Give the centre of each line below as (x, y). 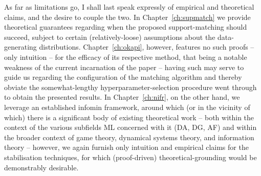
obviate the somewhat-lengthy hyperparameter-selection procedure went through (130, 87)
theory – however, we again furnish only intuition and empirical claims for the (126, 147)
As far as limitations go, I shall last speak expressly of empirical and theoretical (129, 7)
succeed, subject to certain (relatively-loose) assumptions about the (110, 37)
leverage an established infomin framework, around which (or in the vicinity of (127, 107)
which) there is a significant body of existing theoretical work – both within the (129, 117)
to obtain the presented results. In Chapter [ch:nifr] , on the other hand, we (122, 97)
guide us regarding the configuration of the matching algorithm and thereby (123, 77)
